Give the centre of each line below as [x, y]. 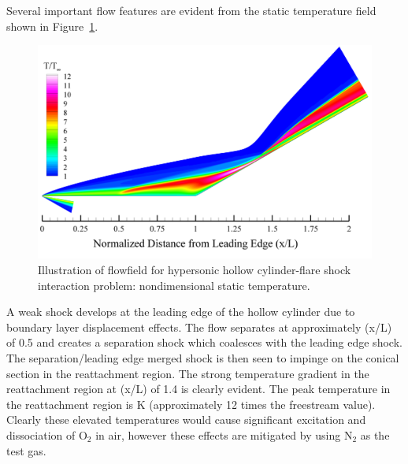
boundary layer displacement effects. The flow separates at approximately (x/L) [199, 327]
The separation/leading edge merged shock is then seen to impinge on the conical [203, 357]
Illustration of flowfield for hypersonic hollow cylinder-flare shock [195, 269]
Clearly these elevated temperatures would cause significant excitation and [186, 419]
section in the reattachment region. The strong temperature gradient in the [188, 373]
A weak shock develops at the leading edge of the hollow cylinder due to [181, 312]
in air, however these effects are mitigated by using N [224, 434]
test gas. [26, 450]
